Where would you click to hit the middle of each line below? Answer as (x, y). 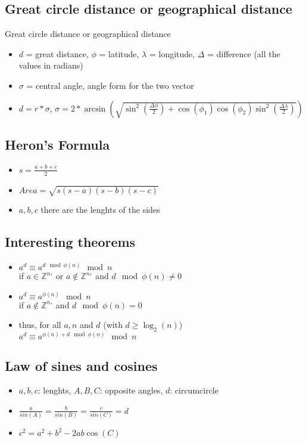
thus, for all (40, 325)
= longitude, (172, 53)
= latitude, (119, 53)
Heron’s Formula (57, 144)
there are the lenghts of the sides (100, 210)
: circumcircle (194, 390)
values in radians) (51, 65)
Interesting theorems (70, 242)
